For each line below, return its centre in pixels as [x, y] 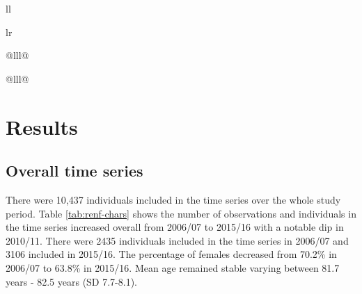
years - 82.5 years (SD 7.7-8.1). [72, 281]
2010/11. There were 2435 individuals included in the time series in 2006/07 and [177, 240]
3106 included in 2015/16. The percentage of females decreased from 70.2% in [171, 254]
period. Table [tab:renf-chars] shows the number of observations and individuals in [181, 213]
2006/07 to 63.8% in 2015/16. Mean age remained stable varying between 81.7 [173, 267]
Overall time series [74, 171]
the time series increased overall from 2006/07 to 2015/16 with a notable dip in [175, 227]
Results [42, 126]
